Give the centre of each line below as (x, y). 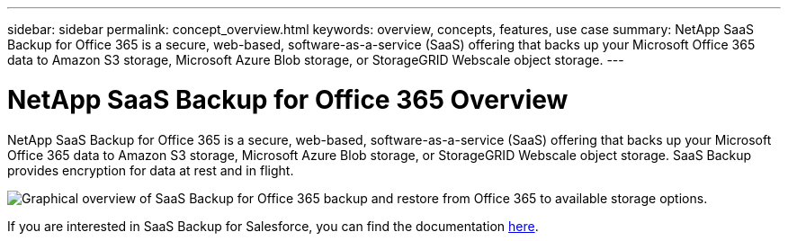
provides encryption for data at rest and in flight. (151, 170)
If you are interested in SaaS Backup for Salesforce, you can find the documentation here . (273, 226)
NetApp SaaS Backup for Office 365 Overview (288, 99)
